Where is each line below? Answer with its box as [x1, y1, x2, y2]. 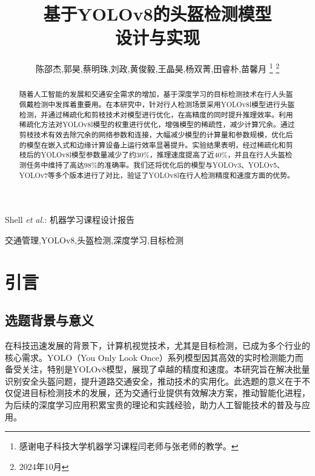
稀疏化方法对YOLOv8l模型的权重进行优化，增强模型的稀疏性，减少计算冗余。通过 [19, 119, 295, 130]
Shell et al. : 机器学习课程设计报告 [5, 213, 134, 226]
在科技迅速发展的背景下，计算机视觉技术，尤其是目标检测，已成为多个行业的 [5, 339, 310, 352]
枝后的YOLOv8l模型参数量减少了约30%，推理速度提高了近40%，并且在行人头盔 [19, 150, 285, 160]
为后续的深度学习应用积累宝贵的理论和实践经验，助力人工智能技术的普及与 [5, 398, 302, 411]
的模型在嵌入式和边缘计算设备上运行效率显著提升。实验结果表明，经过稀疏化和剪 [19, 139, 293, 150]
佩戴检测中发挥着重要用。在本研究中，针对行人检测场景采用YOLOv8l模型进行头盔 [19, 99, 295, 110]
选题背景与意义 [5, 311, 94, 329]
